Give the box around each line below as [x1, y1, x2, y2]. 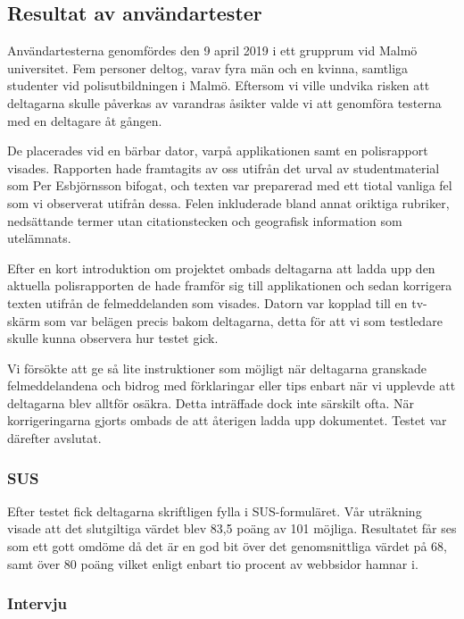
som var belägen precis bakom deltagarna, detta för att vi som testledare [44, 311, 443, 330]
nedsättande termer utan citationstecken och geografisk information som [7, 211, 402, 230]
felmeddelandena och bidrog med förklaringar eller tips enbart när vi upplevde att [7, 376, 456, 395]
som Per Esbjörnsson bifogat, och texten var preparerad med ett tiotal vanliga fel [7, 176, 452, 195]
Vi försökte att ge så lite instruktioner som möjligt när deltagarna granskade [7, 358, 427, 377]
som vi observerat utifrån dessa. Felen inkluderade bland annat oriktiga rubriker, [7, 193, 450, 212]
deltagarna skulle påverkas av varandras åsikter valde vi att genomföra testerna [7, 93, 442, 112]
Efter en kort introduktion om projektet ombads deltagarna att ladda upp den [7, 258, 435, 277]
